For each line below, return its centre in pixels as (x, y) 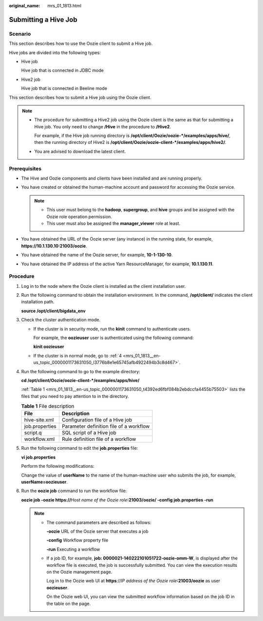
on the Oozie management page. (79, 572)
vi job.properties (38, 457)
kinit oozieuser (49, 347)
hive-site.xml (39, 420)
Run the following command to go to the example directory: (81, 371)
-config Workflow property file (77, 540)
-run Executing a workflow (73, 549)
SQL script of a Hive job (89, 433)
